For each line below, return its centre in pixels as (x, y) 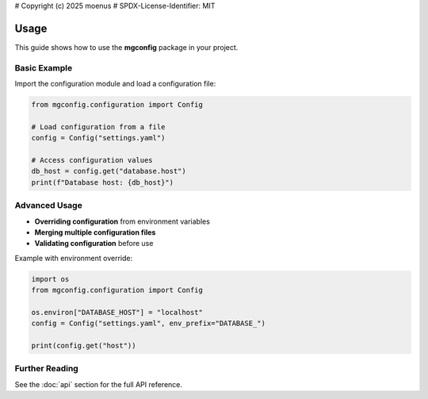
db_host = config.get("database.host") (109, 171)
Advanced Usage (48, 205)
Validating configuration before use (94, 244)
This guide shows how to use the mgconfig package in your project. (126, 47)
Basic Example (44, 67)
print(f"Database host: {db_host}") (103, 182)
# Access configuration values (92, 160)
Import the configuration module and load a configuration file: (115, 84)
